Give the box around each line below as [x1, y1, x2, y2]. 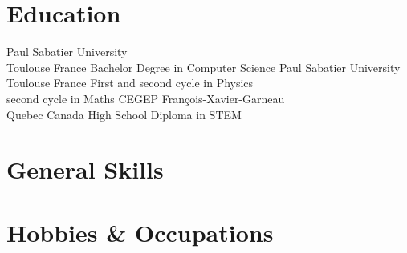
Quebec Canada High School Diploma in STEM [6, 106, 242, 122]
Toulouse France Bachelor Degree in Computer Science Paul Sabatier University [6, 58, 401, 75]
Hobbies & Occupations [6, 215, 274, 248]
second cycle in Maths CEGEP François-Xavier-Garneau [6, 90, 285, 106]
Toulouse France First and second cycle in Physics [6, 74, 254, 91]
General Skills [6, 153, 164, 186]
